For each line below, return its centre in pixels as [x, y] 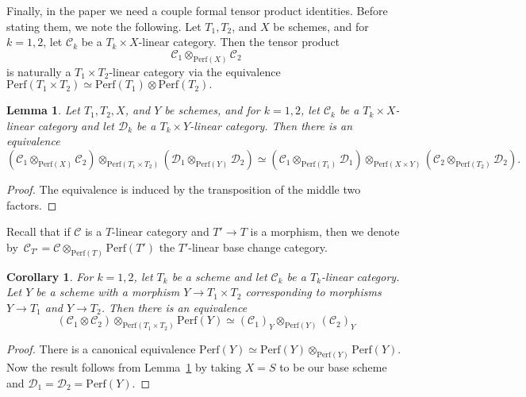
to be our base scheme [333, 367]
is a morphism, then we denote [325, 231]
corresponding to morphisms [313, 292]
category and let [76, 125]
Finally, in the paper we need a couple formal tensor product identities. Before [197, 10]
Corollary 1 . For [50, 276]
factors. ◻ [32, 204]
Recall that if [38, 231]
